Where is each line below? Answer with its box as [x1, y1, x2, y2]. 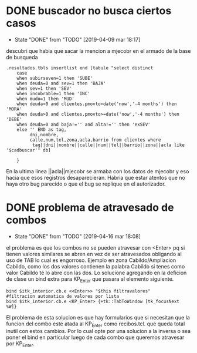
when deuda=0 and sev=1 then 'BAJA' [16, 80, 107, 86]
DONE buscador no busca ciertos [6, 4, 172, 18]
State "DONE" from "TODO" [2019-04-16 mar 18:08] [14, 233, 141, 240]
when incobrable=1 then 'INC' [16, 90, 91, 96]
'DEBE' [6, 116, 22, 122]
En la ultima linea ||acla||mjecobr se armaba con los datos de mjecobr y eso [6, 167, 189, 174]
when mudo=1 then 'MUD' [16, 96, 75, 102]
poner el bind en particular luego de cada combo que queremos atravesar [6, 334, 185, 341]
